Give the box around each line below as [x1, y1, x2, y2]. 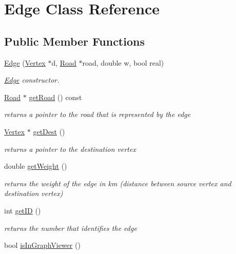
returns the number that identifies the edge [4, 222, 137, 233]
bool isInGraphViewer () [4, 240, 81, 250]
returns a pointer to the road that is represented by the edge [4, 109, 191, 120]
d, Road [51, 57, 76, 68]
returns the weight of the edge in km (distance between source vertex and [4, 178, 231, 188]
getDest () [33, 126, 65, 136]
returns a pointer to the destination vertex [4, 143, 136, 154]
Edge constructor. [4, 74, 60, 85]
